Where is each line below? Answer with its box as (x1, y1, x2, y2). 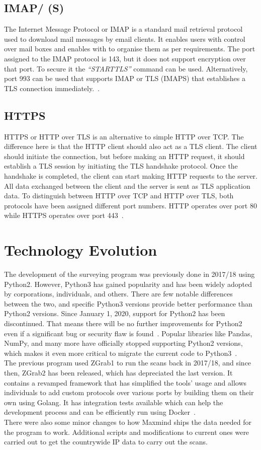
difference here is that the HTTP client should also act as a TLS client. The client (4, 141, 257, 152)
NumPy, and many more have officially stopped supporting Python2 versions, (4, 338, 243, 348)
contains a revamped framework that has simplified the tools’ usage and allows (4, 377, 247, 388)
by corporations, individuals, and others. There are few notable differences (4, 288, 233, 299)
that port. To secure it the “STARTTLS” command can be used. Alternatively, (4, 63, 248, 73)
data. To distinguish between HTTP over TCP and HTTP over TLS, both (4, 190, 234, 201)
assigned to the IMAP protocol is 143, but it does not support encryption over (4, 53, 246, 63)
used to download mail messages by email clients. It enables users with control (4, 33, 245, 44)
